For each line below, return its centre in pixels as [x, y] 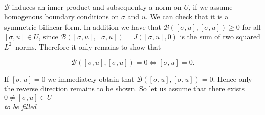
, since [48, 37]
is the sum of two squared [220, 37]
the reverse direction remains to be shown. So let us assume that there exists [125, 89]
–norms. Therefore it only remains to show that [86, 46]
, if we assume [211, 6]
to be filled [20, 106]
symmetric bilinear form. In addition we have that [83, 26]
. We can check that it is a [187, 17]
